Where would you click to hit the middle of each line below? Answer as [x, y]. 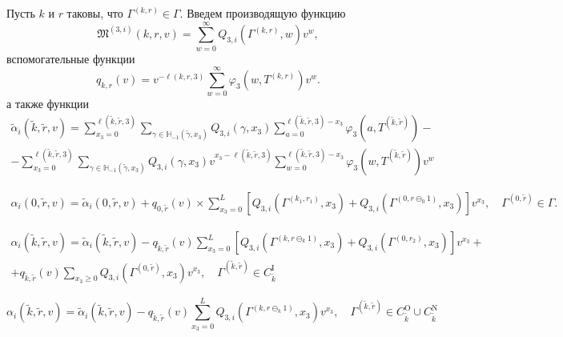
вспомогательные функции [71, 58]
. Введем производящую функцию [263, 13]
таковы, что [95, 13]
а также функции [48, 104]
